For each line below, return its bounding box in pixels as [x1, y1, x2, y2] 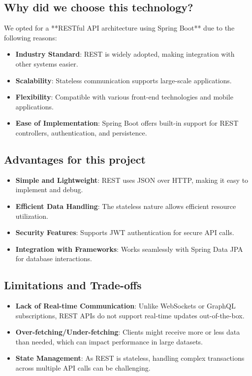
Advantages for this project [4, 151, 146, 167]
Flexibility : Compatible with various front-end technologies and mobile [15, 92, 233, 102]
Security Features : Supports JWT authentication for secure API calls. [15, 227, 234, 238]
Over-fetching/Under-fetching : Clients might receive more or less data [15, 327, 240, 337]
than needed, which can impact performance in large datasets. [15, 336, 203, 346]
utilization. [15, 210, 48, 221]
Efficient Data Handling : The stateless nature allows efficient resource [15, 201, 236, 211]
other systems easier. [15, 58, 78, 68]
